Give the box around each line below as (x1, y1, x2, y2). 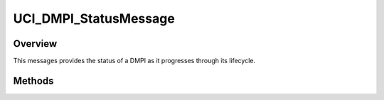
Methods (13, 74, 54, 87)
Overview (13, 38, 58, 50)
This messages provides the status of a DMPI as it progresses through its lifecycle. (13, 57, 256, 65)
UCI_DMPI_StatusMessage (13, 11, 176, 26)
